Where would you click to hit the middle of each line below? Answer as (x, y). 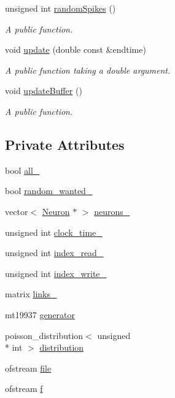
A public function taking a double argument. (88, 70)
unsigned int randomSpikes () (60, 8)
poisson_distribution (44, 335)
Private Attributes (65, 144)
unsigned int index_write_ (56, 273)
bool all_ (22, 170)
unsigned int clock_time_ (54, 232)
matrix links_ (31, 294)
